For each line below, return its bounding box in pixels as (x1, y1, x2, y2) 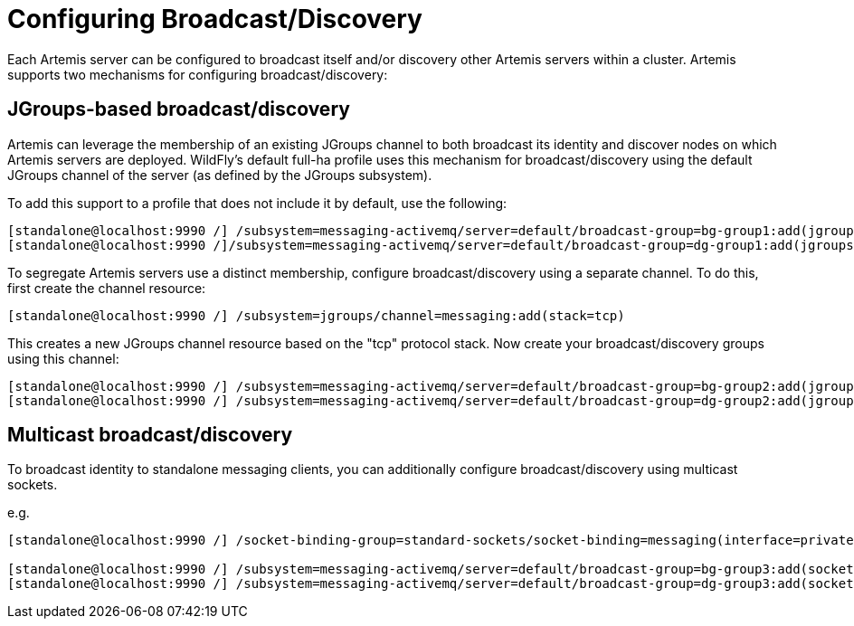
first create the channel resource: (7, 280, 206, 296)
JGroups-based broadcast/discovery (7, 98, 350, 121)
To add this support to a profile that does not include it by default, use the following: (7, 194, 508, 211)
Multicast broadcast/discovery (7, 423, 293, 447)
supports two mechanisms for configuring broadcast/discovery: (7, 66, 388, 82)
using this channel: (7, 350, 119, 366)
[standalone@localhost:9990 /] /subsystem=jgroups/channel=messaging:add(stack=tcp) (7, 308, 625, 323)
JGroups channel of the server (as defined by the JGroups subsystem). (7, 166, 432, 183)
